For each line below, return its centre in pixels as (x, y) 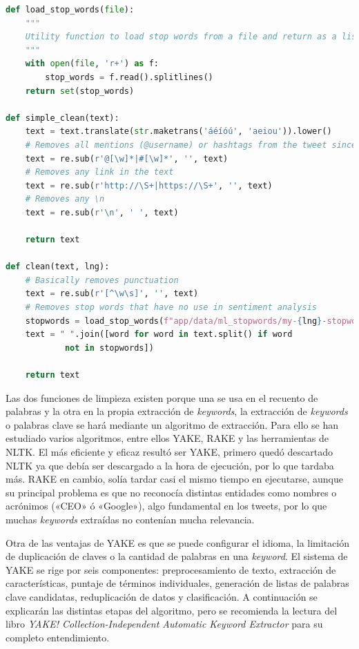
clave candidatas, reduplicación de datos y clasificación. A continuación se (162, 596)
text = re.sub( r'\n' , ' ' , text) (102, 212)
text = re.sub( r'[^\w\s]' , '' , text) (112, 294)
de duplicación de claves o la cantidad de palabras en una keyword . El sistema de (177, 556)
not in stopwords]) (109, 348)
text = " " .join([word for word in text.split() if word (159, 335)
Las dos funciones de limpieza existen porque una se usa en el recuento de (162, 397)
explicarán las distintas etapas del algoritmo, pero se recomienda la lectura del (172, 610)
